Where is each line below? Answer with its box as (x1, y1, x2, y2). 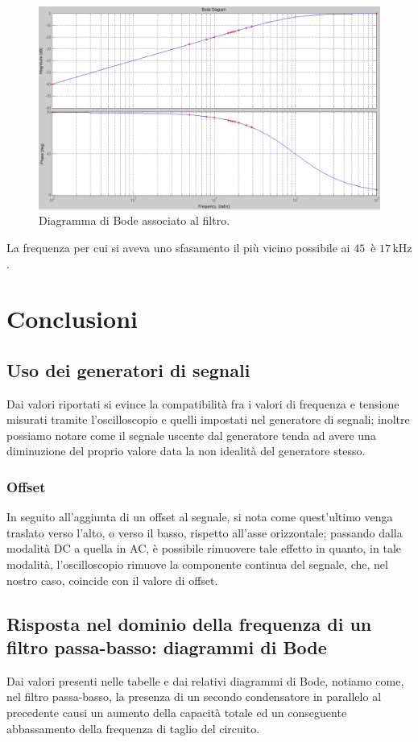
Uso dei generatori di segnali (6, 357, 250, 382)
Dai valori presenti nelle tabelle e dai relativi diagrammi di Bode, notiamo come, (6, 672, 404, 689)
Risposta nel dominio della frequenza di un (6, 611, 372, 636)
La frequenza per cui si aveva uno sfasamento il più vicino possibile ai (6, 238, 350, 255)
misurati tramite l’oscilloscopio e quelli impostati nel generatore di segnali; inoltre (6, 411, 410, 428)
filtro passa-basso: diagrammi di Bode (6, 635, 327, 660)
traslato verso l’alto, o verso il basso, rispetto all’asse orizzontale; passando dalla (6, 524, 403, 541)
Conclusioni (6, 302, 138, 335)
